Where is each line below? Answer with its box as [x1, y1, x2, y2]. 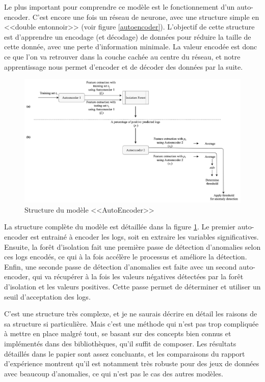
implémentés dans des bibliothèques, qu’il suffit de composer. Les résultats [4, 338, 236, 348]
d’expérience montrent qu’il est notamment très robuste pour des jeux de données [4, 358, 259, 369]
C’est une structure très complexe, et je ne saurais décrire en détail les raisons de [4, 308, 257, 319]
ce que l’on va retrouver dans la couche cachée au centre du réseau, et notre [4, 51, 241, 62]
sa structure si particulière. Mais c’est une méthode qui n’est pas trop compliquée [4, 318, 259, 329]
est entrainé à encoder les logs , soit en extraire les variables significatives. [30, 231, 259, 242]
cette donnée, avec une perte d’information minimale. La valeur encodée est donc [4, 41, 257, 52]
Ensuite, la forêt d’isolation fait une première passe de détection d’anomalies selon [4, 241, 261, 252]
